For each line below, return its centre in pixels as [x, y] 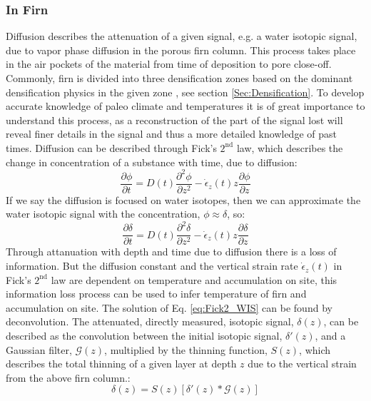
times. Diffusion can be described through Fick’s [111, 147]
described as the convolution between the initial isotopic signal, [144, 336]
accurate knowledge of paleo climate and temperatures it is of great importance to [185, 106]
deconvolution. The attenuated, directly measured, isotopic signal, [150, 321]
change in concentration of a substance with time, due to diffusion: [152, 162]
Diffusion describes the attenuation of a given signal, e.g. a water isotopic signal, [182, 36]
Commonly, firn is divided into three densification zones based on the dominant [179, 78]
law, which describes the [290, 147]
